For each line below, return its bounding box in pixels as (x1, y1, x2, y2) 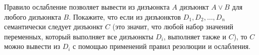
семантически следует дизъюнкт (4, 21, 103, 32)
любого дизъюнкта (4, 11, 61, 22)
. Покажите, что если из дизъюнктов (69, 11, 181, 22)
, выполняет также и (164, 31, 226, 41)
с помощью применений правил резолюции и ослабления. (73, 41, 251, 51)
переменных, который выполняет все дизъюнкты (4, 31, 153, 41)
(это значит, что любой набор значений (112, 21, 233, 32)
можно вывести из (4, 41, 60, 51)
